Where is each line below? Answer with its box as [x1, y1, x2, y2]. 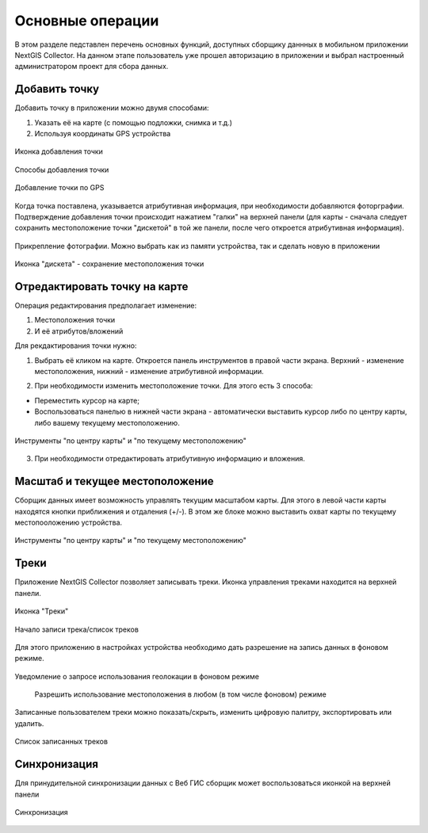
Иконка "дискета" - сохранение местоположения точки [14, 259, 204, 269]
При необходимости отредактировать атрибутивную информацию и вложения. [34, 454, 305, 464]
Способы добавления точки [14, 165, 109, 174]
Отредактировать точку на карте [14, 280, 189, 293]
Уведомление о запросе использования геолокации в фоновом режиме [14, 671, 259, 681]
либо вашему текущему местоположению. [34, 418, 180, 427]
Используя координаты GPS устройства [34, 129, 171, 139]
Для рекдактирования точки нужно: [14, 341, 137, 350]
